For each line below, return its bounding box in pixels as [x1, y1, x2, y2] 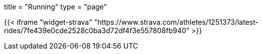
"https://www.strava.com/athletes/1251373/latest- [94, 18, 258, 26]
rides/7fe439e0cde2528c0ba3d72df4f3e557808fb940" [4, 26, 190, 35]
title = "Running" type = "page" [4, 2, 107, 11]
